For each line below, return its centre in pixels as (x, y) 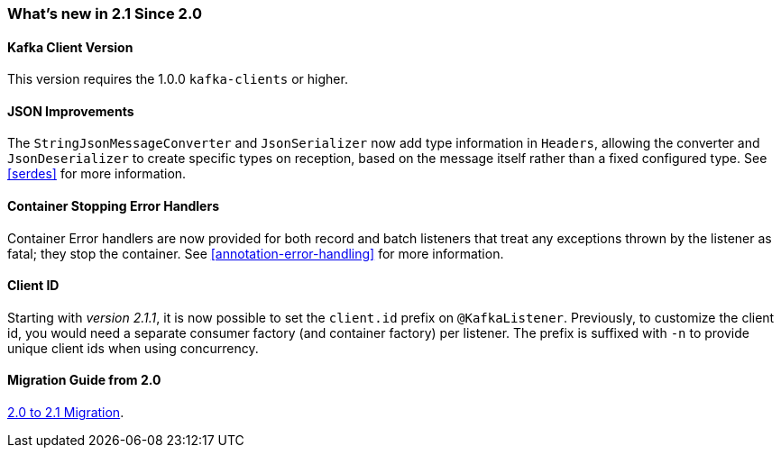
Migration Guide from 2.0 (84, 380)
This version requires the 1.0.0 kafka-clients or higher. (178, 79)
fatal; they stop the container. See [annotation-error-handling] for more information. (256, 253)
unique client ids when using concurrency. (133, 348)
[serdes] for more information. (97, 174)
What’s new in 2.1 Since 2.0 (105, 14)
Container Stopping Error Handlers (113, 206)
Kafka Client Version (70, 47)
